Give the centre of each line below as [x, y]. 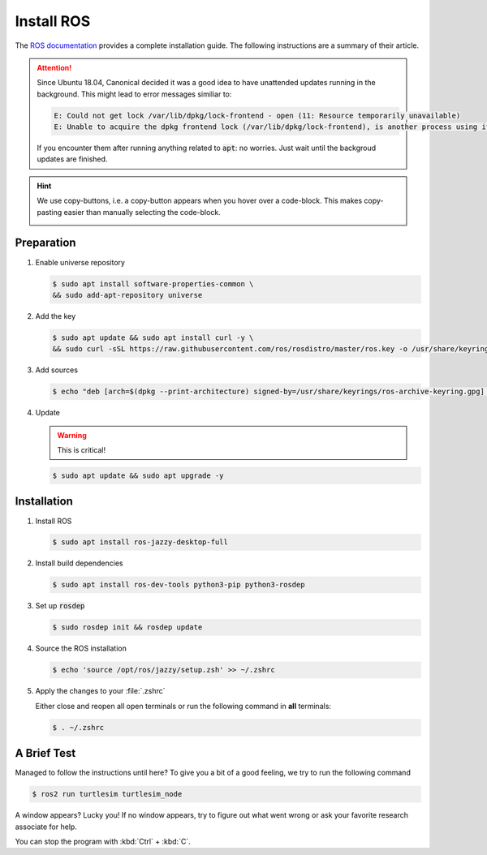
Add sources [57, 370]
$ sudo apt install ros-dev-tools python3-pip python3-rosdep [179, 585]
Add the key [56, 316]
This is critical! [81, 450]
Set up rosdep [60, 606]
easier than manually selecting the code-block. [142, 212]
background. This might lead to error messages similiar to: [134, 94]
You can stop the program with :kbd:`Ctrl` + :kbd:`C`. [103, 841]
